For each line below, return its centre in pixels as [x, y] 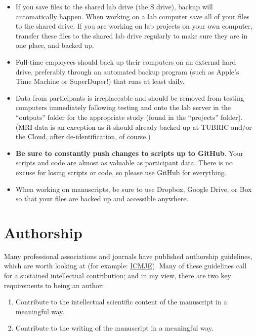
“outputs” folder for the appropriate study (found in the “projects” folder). [129, 117]
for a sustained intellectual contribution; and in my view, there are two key [118, 275]
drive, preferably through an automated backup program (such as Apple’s [127, 71]
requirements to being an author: [54, 285]
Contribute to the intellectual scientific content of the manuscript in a [121, 302]
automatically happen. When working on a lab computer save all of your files [132, 16]
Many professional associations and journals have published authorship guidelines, [128, 256]
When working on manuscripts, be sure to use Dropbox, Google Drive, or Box [134, 189]
